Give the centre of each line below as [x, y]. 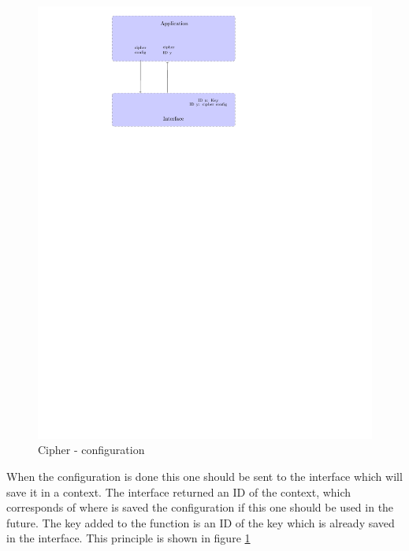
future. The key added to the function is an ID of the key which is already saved [201, 522]
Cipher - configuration [91, 450]
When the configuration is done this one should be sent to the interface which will [204, 477]
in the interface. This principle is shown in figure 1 [128, 538]
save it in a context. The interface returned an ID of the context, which [179, 491]
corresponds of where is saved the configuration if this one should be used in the [200, 507]
